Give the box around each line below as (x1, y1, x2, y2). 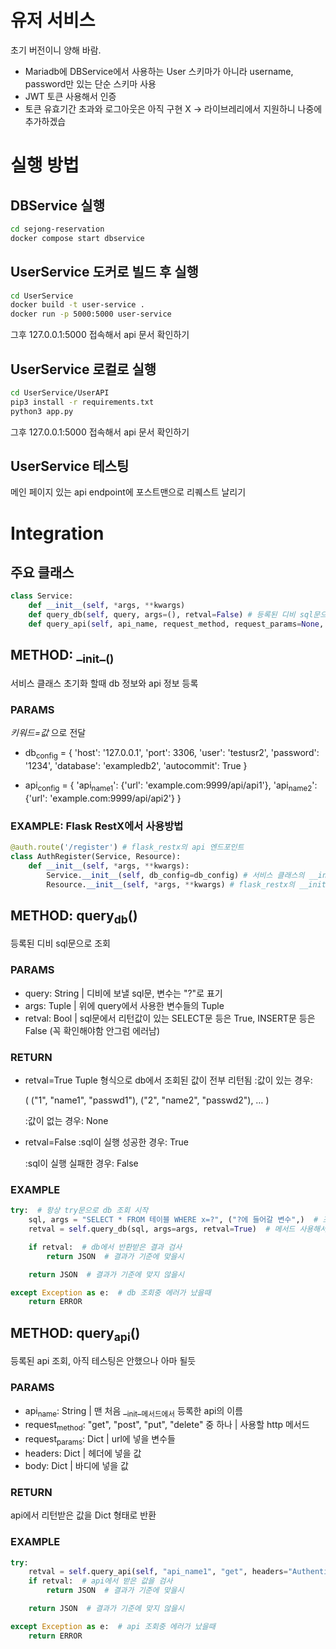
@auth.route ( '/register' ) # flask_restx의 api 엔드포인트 (10, 842, 245, 853)
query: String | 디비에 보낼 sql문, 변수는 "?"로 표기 (24, 987, 223, 999)
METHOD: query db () (10, 907, 138, 927)
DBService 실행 (10, 197, 105, 214)
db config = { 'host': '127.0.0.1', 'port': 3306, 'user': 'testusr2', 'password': (24, 747, 320, 761)
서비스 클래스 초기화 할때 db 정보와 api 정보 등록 (10, 677, 199, 689)
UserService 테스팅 (10, 457, 130, 475)
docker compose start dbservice (10, 233, 145, 243)
